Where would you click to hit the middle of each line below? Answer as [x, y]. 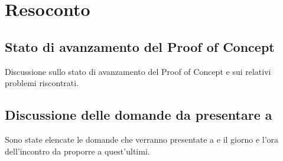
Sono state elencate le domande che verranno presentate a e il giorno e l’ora [142, 139]
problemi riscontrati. [42, 83]
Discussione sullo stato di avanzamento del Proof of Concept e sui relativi [138, 71]
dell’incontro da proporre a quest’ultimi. [77, 151]
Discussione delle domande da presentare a [139, 115]
